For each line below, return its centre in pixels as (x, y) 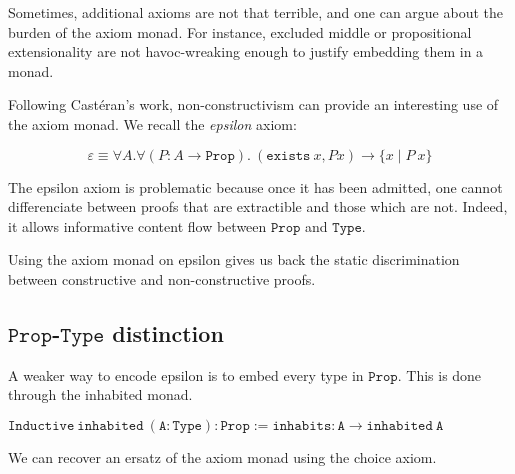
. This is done (439, 374)
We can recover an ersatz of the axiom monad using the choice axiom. (222, 456)
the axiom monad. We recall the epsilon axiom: (152, 123)
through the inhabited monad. (100, 394)
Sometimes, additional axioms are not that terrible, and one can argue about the (255, 12)
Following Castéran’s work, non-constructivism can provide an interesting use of (253, 104)
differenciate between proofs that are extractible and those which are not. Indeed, (258, 206)
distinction (168, 332)
